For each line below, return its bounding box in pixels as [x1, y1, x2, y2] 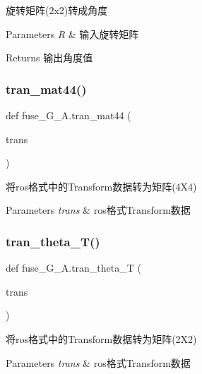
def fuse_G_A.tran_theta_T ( [6, 260, 141, 275]
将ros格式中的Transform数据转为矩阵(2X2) [6, 331, 197, 346]
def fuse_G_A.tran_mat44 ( [6, 108, 131, 122]
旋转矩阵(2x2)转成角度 [6, 3, 108, 17]
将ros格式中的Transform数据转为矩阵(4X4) [6, 179, 197, 193]
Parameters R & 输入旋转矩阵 [6, 26, 139, 41]
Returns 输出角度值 [6, 50, 93, 65]
